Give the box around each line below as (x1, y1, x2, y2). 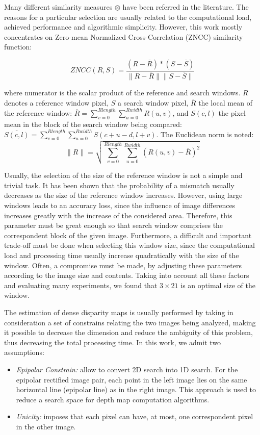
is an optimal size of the (180, 279, 256, 290)
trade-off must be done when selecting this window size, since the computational (4, 240, 255, 250)
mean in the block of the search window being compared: (4, 118, 182, 129)
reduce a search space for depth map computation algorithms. (16, 394, 210, 404)
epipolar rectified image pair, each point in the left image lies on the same (16, 374, 247, 385)
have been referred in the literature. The (122, 2, 249, 12)
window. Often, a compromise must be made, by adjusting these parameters (4, 260, 242, 270)
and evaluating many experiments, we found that (4, 279, 158, 290)
